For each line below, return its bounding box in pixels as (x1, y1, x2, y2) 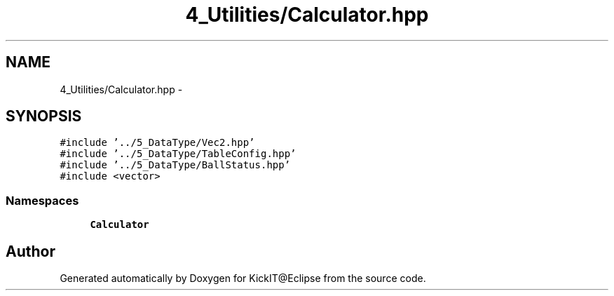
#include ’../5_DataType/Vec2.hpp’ (60, 137, 255, 149)
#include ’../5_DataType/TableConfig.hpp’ (60, 148, 296, 160)
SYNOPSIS (6, 107, 82, 126)
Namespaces (6, 193, 79, 208)
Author (6, 242, 55, 260)
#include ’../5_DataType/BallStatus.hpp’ (60, 159, 291, 171)
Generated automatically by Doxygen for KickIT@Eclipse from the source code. (60, 272, 426, 285)
